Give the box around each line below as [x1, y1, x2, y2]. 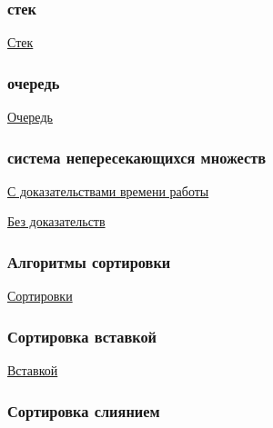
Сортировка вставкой [7, 324, 157, 347]
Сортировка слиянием [7, 399, 160, 422]
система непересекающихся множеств [7, 145, 267, 168]
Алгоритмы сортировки [7, 250, 171, 273]
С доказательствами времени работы [7, 181, 209, 200]
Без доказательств [7, 212, 106, 231]
